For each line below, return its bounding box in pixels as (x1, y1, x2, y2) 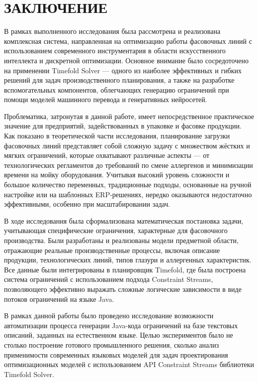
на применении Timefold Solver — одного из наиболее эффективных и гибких (4, 65, 242, 75)
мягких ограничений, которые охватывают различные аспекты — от (4, 150, 210, 160)
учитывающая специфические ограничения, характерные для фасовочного (4, 225, 228, 236)
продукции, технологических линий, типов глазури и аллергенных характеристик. (4, 254, 252, 265)
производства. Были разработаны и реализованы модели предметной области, (4, 235, 239, 245)
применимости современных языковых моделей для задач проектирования (4, 349, 228, 360)
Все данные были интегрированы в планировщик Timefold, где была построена (4, 264, 246, 274)
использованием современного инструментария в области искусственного (4, 45, 226, 56)
